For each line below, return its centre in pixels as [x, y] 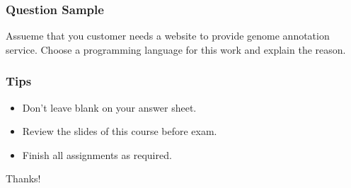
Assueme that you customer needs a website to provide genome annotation [168, 36]
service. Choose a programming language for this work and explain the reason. [176, 49]
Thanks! [23, 178]
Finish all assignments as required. [97, 154]
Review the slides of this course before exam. [120, 131]
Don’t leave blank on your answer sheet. [109, 107]
